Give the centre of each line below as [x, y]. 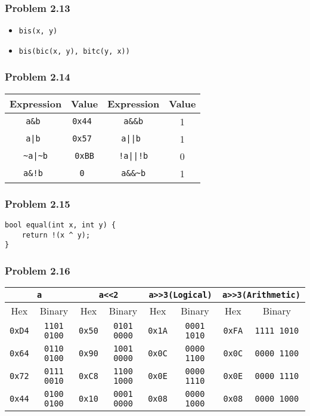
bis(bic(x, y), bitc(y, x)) [74, 51]
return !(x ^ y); [56, 235]
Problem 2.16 [38, 270]
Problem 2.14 [38, 77]
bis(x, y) [38, 31]
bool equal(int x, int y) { [61, 225]
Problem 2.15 [38, 203]
